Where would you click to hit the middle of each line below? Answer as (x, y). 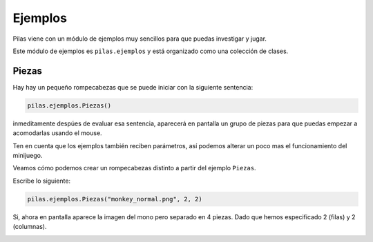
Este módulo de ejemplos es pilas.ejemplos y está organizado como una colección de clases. (151, 51)
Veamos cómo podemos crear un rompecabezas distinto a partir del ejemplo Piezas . (134, 168)
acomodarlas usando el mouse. (58, 133)
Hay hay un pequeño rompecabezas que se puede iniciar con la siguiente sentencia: (133, 87)
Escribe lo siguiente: (42, 181)
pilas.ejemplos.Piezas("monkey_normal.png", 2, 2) (115, 199)
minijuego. (28, 155)
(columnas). (30, 227)
